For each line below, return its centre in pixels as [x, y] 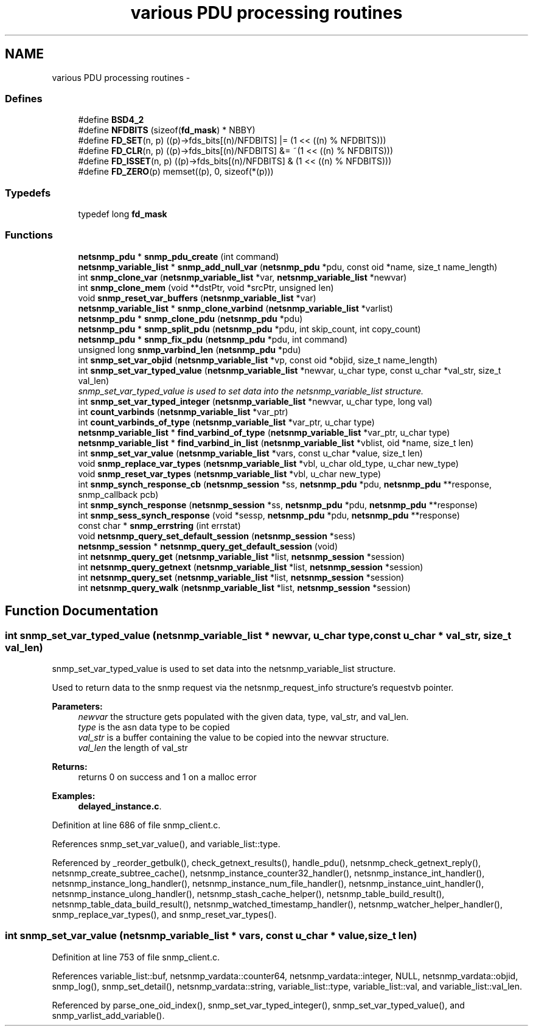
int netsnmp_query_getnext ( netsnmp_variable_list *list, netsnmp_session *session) [251, 567]
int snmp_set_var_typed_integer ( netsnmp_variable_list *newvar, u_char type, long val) [255, 401]
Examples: [74, 796]
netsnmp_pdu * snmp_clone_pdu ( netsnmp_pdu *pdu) [190, 318]
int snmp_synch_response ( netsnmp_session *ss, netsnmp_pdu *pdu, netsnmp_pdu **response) [278, 505]
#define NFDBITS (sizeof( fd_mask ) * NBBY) [167, 130]
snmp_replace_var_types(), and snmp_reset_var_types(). [164, 915]
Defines [24, 98]
